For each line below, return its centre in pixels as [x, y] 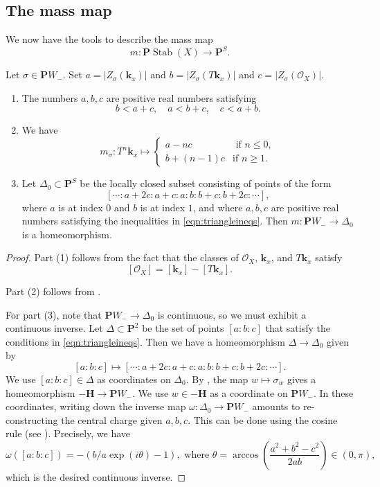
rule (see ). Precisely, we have [68, 433]
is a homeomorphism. [67, 234]
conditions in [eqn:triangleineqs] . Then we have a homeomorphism [146, 341]
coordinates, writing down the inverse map [96, 406]
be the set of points [183, 328]
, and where [218, 207]
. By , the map [217, 379]
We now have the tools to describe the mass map [109, 39]
